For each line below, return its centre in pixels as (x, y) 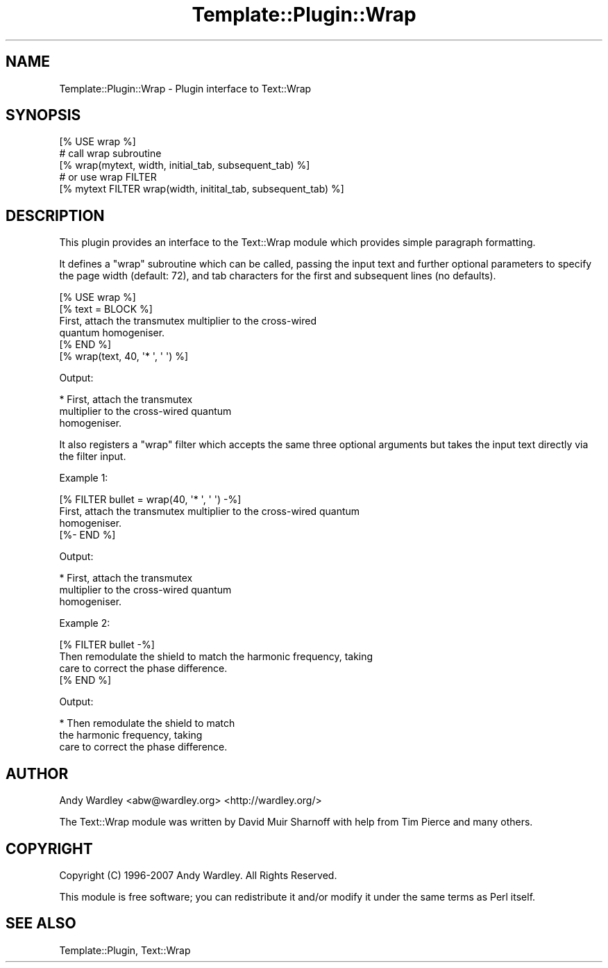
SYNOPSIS (43, 115)
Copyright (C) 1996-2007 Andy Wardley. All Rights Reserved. (198, 875)
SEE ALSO (41, 924)
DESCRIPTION (55, 215)
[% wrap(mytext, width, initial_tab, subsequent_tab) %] (185, 165)
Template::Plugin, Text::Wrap (125, 950)
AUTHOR (37, 773)
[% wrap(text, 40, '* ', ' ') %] (124, 356)
